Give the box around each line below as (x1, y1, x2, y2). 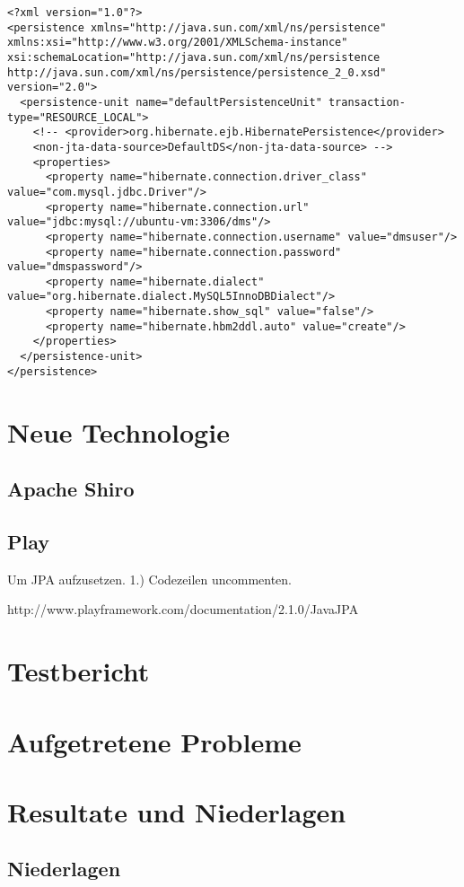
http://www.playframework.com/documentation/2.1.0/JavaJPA (7, 600, 359, 619)
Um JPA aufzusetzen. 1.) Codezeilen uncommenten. (7, 569, 293, 588)
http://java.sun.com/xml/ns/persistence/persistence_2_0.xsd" (7, 66, 387, 79)
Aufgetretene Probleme (7, 723, 302, 760)
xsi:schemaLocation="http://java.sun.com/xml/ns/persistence (7, 50, 381, 64)
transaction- (328, 95, 406, 109)
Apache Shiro (7, 475, 135, 503)
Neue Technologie (7, 413, 230, 450)
